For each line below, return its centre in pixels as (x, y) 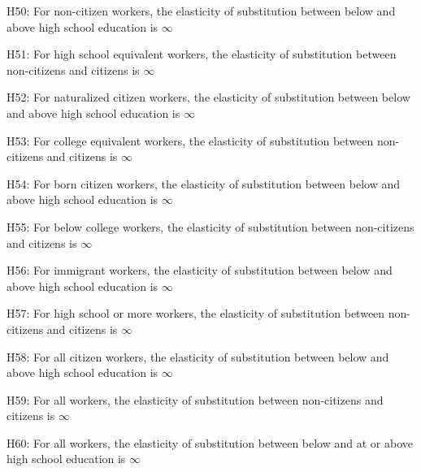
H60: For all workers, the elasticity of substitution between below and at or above (210, 442)
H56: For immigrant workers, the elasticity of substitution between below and (200, 270)
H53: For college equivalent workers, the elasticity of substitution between (190, 140)
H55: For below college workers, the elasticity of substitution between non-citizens (210, 226)
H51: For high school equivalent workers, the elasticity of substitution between (202, 54)
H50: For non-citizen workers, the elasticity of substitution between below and (201, 11)
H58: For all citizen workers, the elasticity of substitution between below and (198, 356)
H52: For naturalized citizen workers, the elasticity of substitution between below (208, 97)
